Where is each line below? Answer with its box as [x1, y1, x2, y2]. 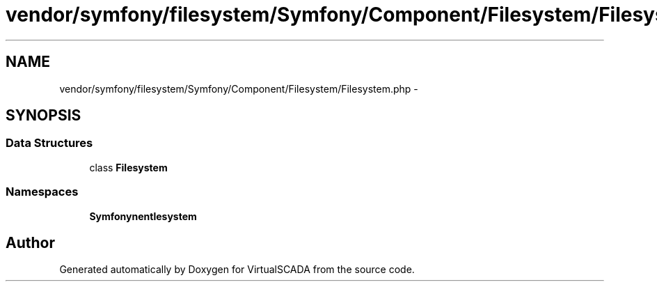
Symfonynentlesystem [89, 210, 197, 222]
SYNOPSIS [6, 107, 81, 125]
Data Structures [6, 136, 93, 150]
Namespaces [6, 185, 79, 199]
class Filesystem [89, 161, 168, 173]
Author [6, 233, 55, 251]
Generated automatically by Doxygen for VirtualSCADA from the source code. [59, 263, 415, 276]
